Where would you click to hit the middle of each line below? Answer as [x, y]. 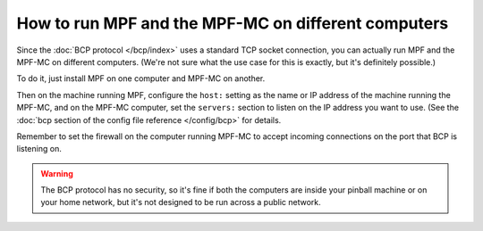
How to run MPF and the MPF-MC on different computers [233, 23]
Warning [57, 173]
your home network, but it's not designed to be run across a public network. [181, 202]
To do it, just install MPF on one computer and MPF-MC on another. [141, 78]
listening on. [39, 149]
